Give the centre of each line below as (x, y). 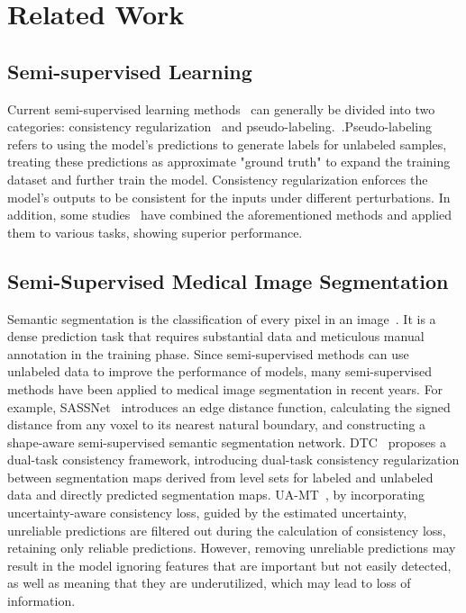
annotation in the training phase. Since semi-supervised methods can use (208, 353)
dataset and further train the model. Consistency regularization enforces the (218, 179)
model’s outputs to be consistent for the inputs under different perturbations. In (229, 197)
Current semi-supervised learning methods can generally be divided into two (221, 108)
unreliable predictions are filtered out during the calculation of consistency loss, (227, 530)
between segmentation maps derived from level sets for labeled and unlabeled (220, 477)
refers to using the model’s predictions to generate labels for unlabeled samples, (227, 144)
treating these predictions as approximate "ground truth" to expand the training (229, 162)
